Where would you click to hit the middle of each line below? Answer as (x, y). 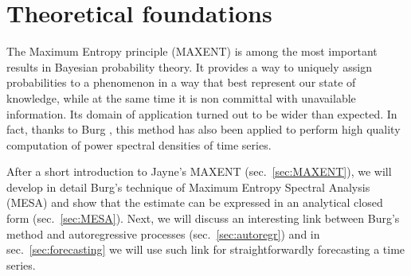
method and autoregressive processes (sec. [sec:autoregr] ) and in (163, 233)
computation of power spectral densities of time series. (139, 144)
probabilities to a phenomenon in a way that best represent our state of (181, 82)
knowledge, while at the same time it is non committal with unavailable (181, 97)
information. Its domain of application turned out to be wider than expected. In (202, 113)
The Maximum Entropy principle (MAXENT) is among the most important (192, 51)
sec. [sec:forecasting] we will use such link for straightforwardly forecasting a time (206, 249)
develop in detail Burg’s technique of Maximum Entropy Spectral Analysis (188, 187)
